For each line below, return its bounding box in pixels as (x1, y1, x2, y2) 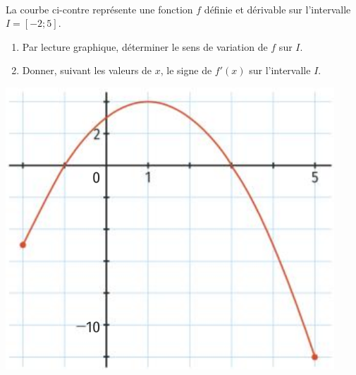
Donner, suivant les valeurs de (22, 63, 152, 78)
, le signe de (160, 63, 212, 78)
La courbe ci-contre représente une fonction (6, 1, 193, 16)
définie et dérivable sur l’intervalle (204, 1, 351, 16)
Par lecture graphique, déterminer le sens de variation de (22, 39, 268, 54)
